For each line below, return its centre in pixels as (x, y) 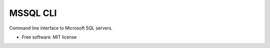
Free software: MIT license (49, 37)
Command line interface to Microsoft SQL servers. (61, 28)
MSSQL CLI (33, 13)
